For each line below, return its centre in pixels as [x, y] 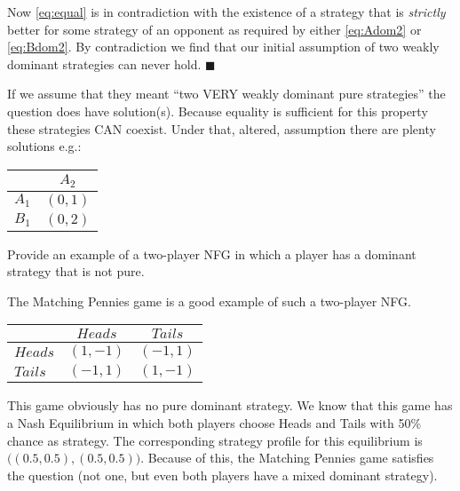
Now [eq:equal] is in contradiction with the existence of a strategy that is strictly [226, 12]
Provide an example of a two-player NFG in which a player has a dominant [212, 253]
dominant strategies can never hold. [104, 63]
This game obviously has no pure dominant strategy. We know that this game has [230, 405]
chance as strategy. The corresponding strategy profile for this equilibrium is [215, 440]
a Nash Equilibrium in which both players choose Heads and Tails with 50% [214, 423]
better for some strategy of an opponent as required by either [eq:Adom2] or [214, 29]
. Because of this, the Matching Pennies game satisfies [287, 458]
